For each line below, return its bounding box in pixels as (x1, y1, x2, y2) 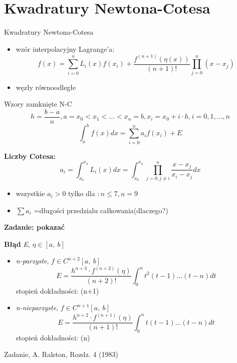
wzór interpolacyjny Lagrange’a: (16, 43, 115, 54)
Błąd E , (4, 238, 30, 249)
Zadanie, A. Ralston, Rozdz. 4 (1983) (4, 349, 118, 359)
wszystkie (16, 188, 45, 199)
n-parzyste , (16, 255, 49, 266)
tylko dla (68, 188, 95, 199)
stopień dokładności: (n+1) (16, 285, 99, 296)
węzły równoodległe (16, 81, 76, 92)
